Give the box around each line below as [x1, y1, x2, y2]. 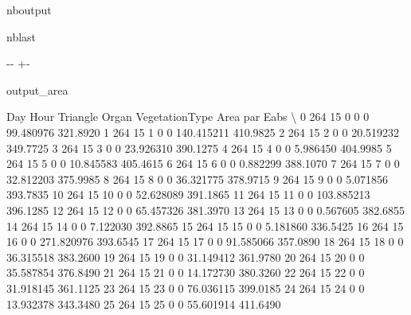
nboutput [6, 2, 52, 17]
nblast [6, 28, 37, 45]
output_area [6, 81, 68, 98]
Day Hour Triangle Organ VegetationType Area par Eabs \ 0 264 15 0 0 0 [6, 108, 370, 125]
